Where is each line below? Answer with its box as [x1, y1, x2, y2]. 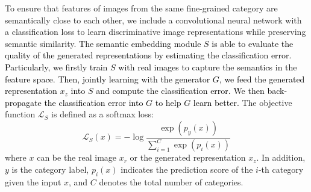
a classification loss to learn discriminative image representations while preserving [5, 25, 306, 38]
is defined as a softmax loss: [51, 108, 154, 120]
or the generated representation [130, 151, 246, 164]
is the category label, [11, 163, 89, 175]
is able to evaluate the [212, 37, 294, 49]
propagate [5, 96, 42, 108]
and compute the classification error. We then [96, 84, 265, 97]
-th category [258, 163, 304, 175]
